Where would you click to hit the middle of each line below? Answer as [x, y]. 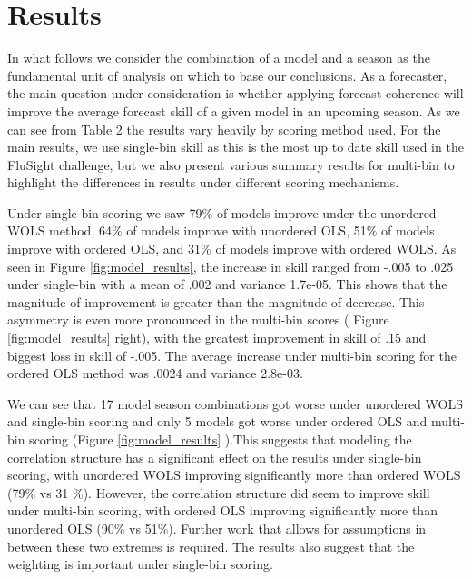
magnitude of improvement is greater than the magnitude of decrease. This [216, 301]
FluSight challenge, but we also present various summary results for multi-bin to [231, 164]
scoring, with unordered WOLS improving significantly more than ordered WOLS [234, 475]
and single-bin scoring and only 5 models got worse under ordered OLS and [217, 421]
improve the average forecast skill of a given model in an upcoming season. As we [234, 110]
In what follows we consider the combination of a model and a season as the [219, 58]
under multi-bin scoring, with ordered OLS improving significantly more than [222, 510]
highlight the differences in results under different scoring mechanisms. [203, 182]
